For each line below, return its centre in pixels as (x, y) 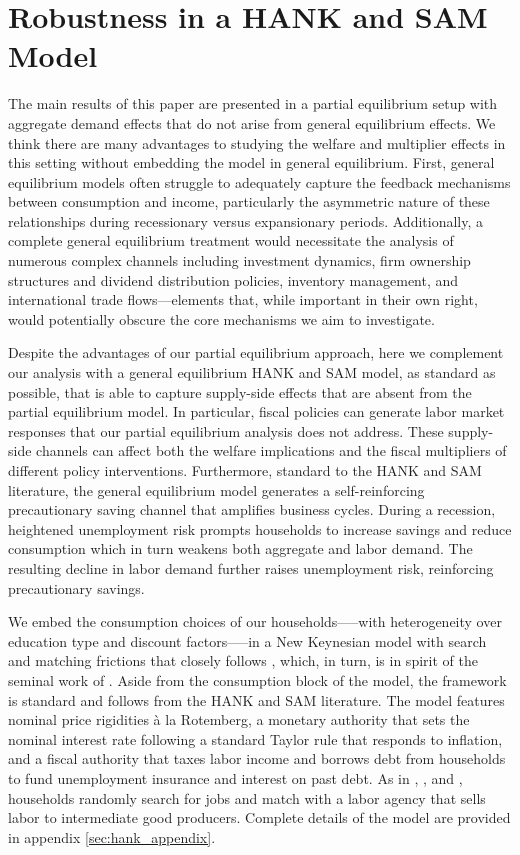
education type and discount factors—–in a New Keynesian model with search (247, 640)
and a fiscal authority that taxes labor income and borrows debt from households (257, 758)
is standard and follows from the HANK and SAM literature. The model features (256, 699)
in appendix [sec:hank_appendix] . (112, 836)
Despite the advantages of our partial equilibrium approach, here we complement (256, 352)
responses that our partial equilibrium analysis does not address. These (226, 430)
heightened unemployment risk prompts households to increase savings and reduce (260, 528)
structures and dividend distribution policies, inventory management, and (233, 279)
